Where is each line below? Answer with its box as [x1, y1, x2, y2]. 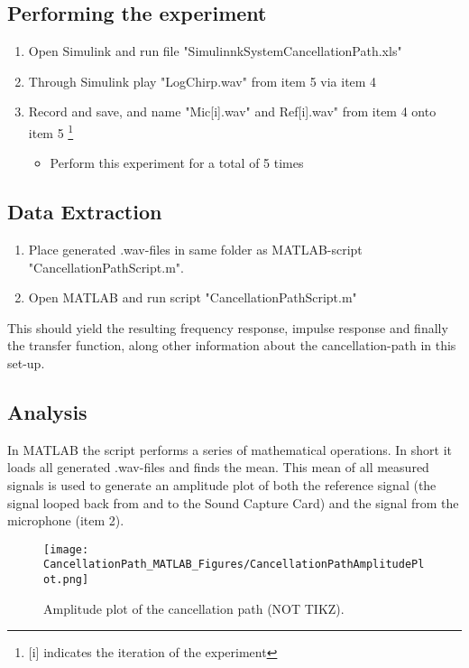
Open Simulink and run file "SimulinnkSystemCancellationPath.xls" [28, 42, 402, 60]
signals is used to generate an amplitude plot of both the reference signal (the [7, 475, 437, 494]
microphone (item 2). [7, 511, 124, 530]
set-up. [7, 354, 45, 372]
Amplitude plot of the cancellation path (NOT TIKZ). [43, 598, 345, 617]
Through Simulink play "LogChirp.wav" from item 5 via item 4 [28, 71, 377, 90]
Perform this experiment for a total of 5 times [50, 153, 304, 172]
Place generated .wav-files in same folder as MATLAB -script [28, 240, 363, 259]
